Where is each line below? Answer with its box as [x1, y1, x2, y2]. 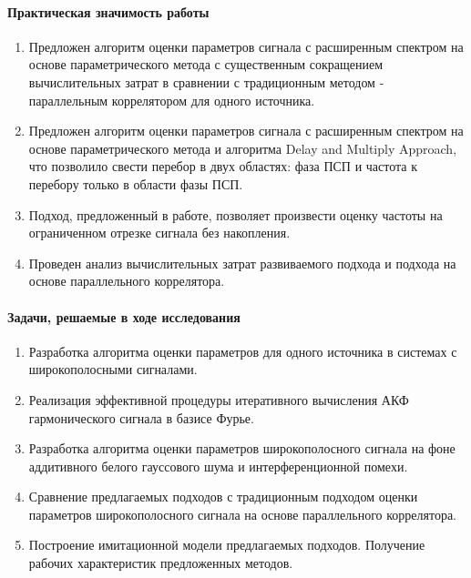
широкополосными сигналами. [28, 360, 198, 379]
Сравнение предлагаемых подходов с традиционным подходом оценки [28, 487, 418, 506]
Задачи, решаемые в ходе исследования [7, 307, 241, 326]
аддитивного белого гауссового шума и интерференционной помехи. [28, 456, 408, 475]
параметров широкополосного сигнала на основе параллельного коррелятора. [28, 504, 457, 523]
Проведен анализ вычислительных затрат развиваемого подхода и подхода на [28, 253, 456, 272]
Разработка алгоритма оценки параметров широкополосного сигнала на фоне [28, 439, 456, 458]
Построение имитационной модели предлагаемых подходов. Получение [28, 535, 425, 554]
